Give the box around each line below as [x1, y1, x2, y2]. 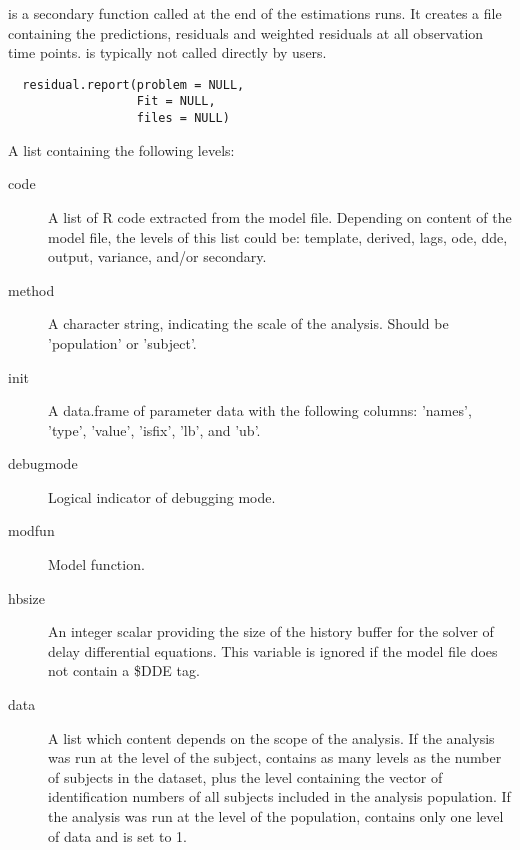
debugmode [8, 453, 78, 474]
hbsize [8, 587, 46, 608]
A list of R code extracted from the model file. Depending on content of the [48, 206, 512, 227]
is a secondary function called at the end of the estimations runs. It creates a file [8, 3, 502, 23]
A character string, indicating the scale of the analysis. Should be [48, 313, 449, 334]
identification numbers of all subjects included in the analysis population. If [48, 786, 511, 807]
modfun [8, 520, 55, 541]
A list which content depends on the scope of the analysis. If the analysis [48, 727, 495, 748]
